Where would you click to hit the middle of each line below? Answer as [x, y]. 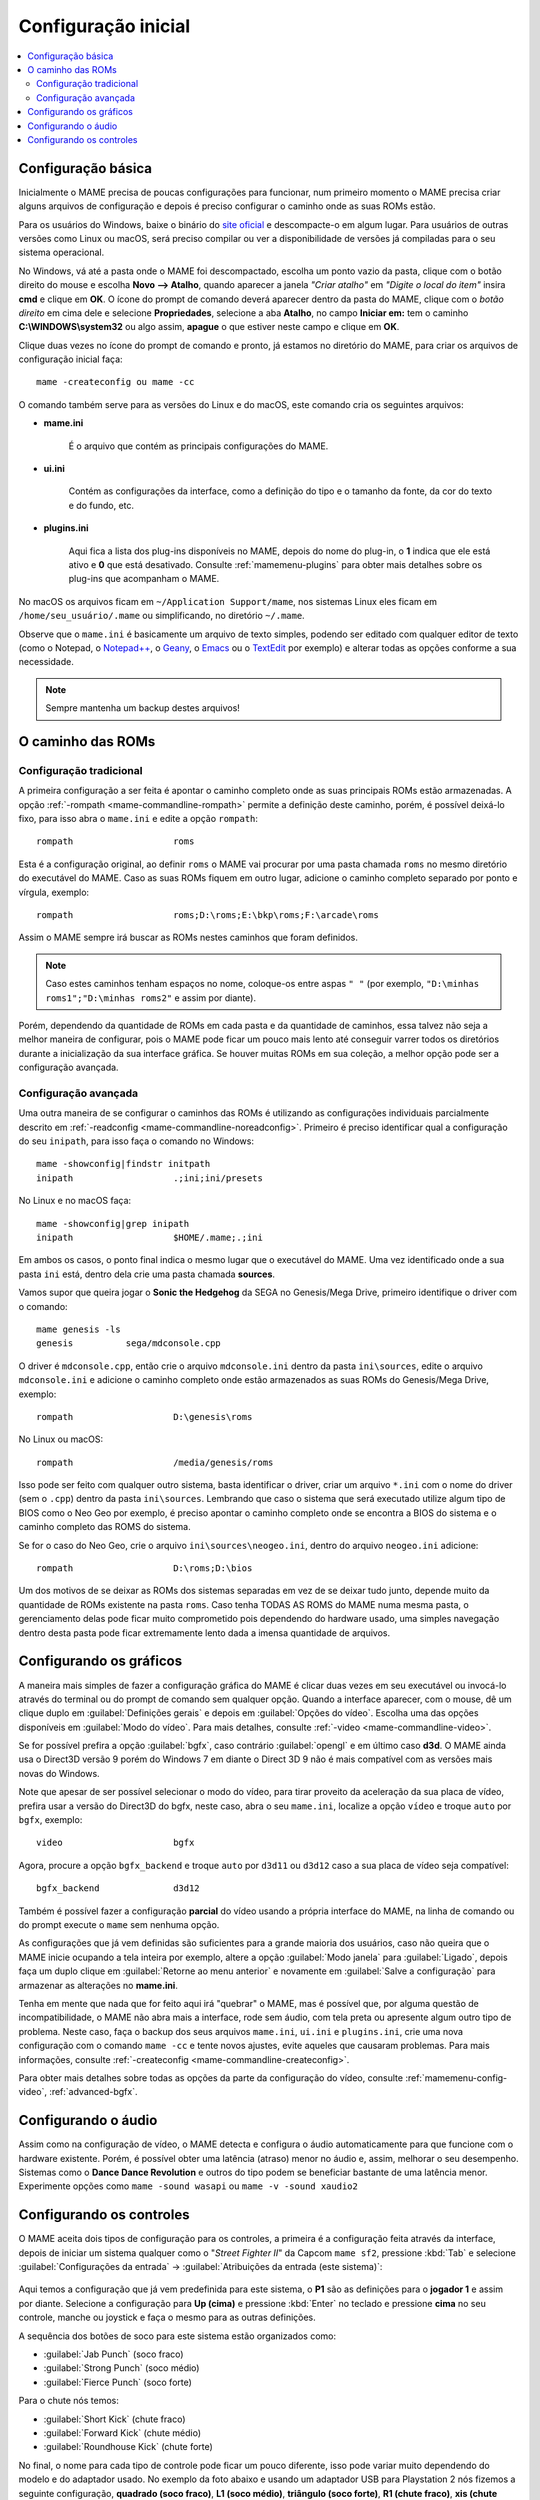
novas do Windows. [59, 1773]
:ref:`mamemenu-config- [456, 2077]
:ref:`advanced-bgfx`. [93, 2092]
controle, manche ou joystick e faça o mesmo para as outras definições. [167, 2317]
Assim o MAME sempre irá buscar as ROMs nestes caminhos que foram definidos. [188, 937]
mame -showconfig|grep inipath [113, 1223]
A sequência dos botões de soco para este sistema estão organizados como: [177, 2336]
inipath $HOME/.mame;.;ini [150, 1238]
